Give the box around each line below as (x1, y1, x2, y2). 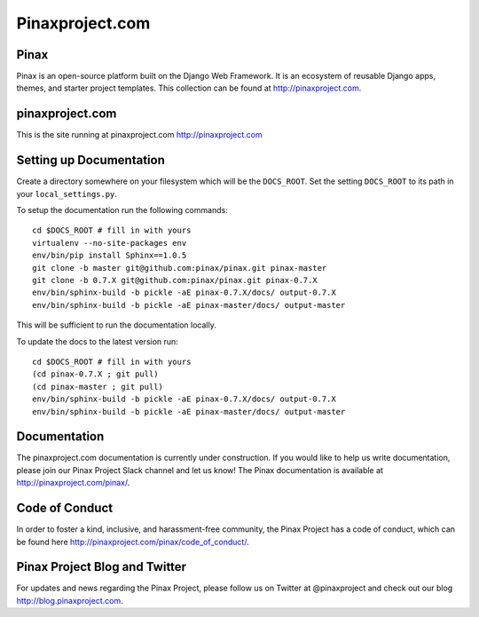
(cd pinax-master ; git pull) (32, 382, 164, 392)
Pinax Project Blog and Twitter (16, 559, 186, 574)
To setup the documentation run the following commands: (16, 205, 228, 216)
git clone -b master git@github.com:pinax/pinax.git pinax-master (32, 263, 327, 273)
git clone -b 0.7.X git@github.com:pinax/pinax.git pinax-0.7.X (32, 275, 318, 285)
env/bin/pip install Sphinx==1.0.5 (32, 250, 187, 261)
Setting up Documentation (16, 153, 166, 168)
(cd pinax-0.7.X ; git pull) (32, 369, 159, 379)
